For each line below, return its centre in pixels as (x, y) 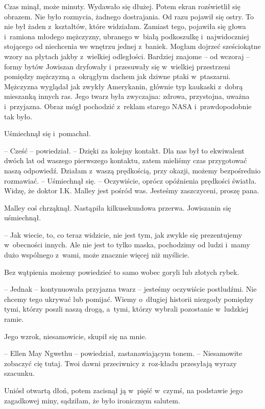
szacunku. (19, 373)
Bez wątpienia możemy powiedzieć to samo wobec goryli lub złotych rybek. (122, 272)
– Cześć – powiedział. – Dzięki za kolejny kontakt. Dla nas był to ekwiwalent (124, 150)
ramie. (14, 319)
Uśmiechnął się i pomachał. (47, 133)
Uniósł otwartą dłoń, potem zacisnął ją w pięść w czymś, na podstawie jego (124, 390)
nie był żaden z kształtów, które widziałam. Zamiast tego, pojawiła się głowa (125, 26)
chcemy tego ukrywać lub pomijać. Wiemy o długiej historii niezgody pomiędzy (129, 299)
